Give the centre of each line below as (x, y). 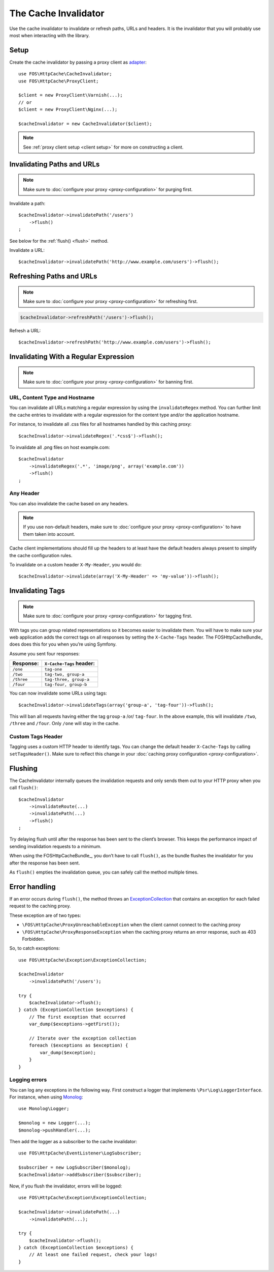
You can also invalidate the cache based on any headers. (69, 503)
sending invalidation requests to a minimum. (55, 846)
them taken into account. (49, 534)
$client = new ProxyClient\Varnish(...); (71, 95)
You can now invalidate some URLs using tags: (58, 693)
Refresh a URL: (25, 331)
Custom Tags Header (36, 737)
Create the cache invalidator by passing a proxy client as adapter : (78, 62)
